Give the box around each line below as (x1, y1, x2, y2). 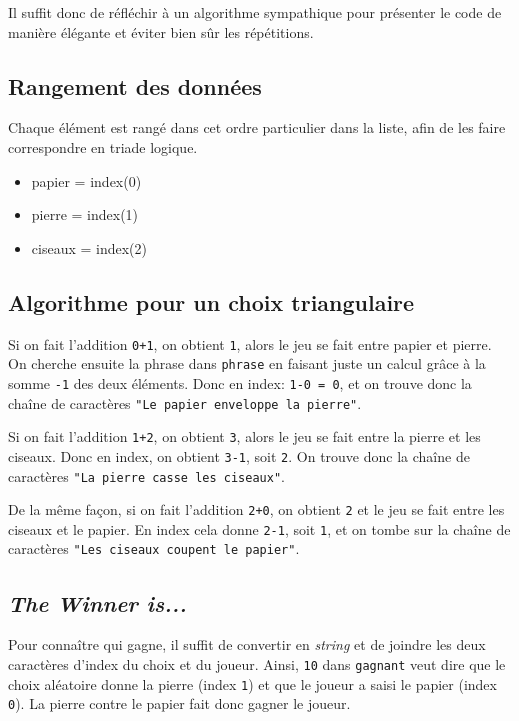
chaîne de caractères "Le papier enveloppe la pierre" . (8, 392, 362, 413)
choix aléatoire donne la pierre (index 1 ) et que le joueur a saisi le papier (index (8, 673, 497, 694)
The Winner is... (8, 587, 187, 618)
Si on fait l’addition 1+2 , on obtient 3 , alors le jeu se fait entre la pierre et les (8, 426, 481, 447)
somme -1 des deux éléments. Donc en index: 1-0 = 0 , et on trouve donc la (8, 372, 472, 393)
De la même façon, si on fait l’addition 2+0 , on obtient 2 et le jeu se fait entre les (8, 499, 505, 520)
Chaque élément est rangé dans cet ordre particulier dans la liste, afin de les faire (8, 117, 506, 138)
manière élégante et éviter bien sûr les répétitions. (8, 21, 314, 42)
